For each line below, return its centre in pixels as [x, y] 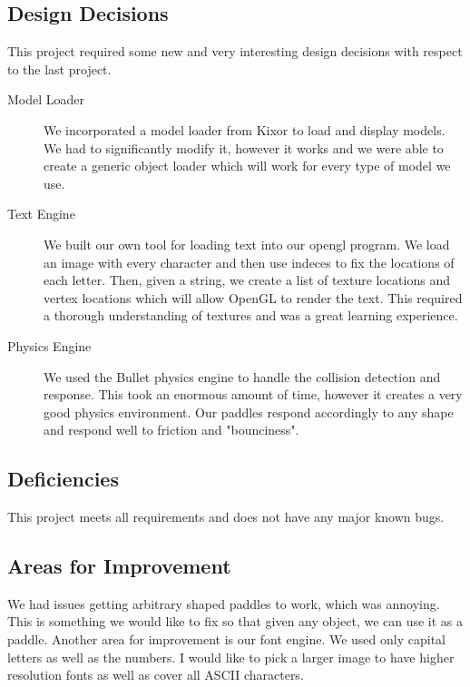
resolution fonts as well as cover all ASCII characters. [156, 675]
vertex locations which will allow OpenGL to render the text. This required [253, 297]
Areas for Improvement [119, 566]
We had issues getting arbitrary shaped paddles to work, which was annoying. [224, 603]
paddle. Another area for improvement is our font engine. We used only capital [226, 639]
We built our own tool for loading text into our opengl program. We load [247, 244]
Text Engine [41, 214]
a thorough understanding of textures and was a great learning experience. [251, 315]
